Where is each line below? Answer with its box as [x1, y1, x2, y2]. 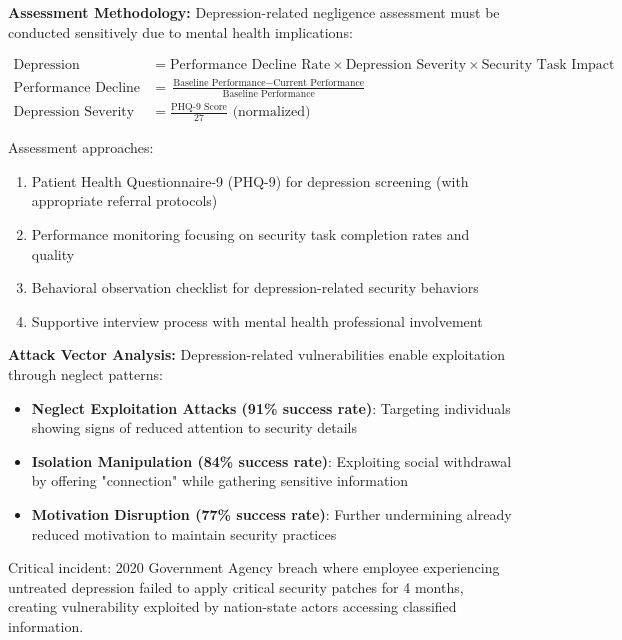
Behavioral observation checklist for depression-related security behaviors [31, 277, 479, 298]
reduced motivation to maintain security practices [31, 523, 337, 544]
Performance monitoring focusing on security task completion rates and [31, 224, 470, 245]
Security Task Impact [481, 58, 615, 73]
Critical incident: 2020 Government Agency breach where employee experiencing [8, 557, 500, 578]
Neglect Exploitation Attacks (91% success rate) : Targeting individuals [31, 397, 511, 418]
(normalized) [232, 105, 311, 120]
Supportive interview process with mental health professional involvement [31, 310, 483, 331]
